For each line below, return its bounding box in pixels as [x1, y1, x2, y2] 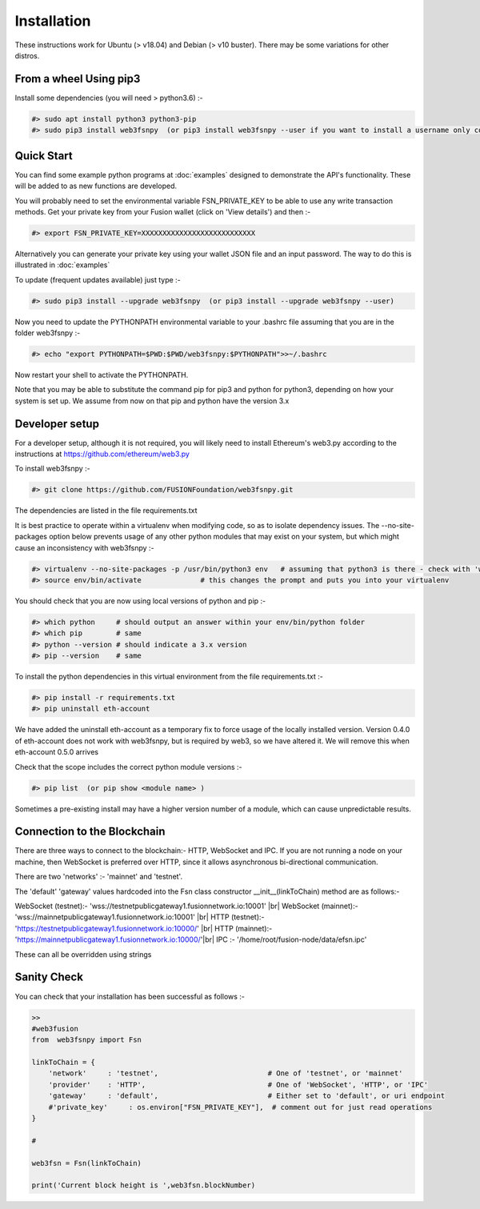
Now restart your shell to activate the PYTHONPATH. [14, 370, 189, 379]
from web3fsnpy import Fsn [31, 1035, 142, 1044]
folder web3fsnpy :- [14, 328, 81, 338]
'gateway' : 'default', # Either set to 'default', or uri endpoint [48, 1091, 446, 1100]
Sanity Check [14, 971, 84, 984]
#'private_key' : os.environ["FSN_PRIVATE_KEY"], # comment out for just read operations [48, 1103, 433, 1111]
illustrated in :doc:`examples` [14, 260, 110, 270]
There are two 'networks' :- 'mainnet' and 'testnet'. [14, 872, 183, 882]
